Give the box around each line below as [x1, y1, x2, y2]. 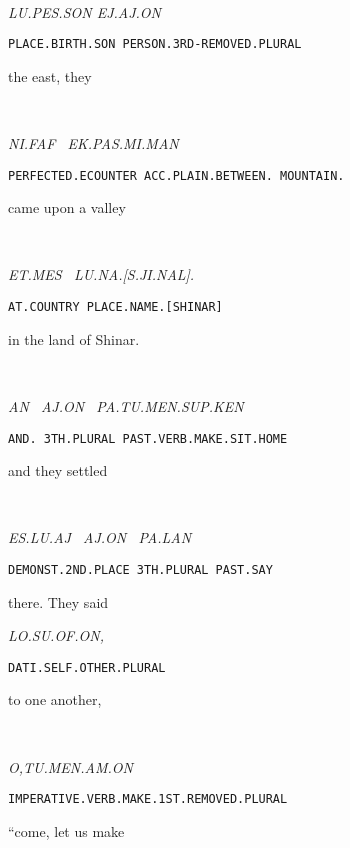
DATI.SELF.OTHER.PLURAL [8, 660, 166, 675]
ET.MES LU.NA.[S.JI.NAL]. [8, 264, 195, 285]
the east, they [8, 65, 92, 86]
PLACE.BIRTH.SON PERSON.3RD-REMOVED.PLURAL [8, 37, 302, 52]
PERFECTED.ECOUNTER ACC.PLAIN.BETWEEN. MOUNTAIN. [8, 168, 345, 183]
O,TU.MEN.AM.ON [8, 756, 133, 777]
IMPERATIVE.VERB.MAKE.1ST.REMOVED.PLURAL [8, 792, 288, 807]
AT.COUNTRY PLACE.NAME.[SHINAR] [8, 300, 223, 315]
